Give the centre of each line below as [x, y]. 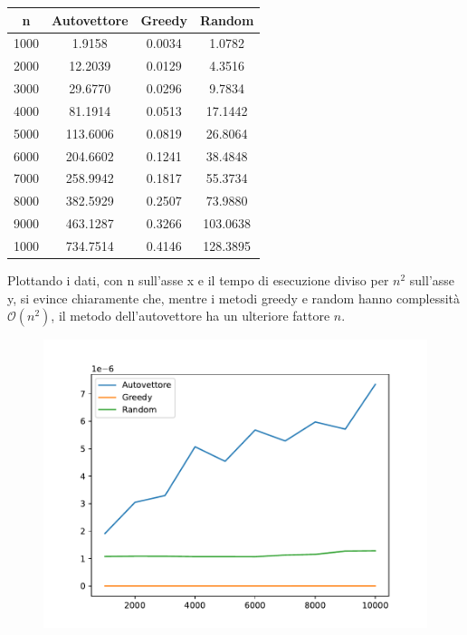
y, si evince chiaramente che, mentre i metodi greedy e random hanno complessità [234, 298]
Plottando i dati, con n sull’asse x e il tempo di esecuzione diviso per [198, 280]
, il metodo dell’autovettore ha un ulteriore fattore [191, 316]
